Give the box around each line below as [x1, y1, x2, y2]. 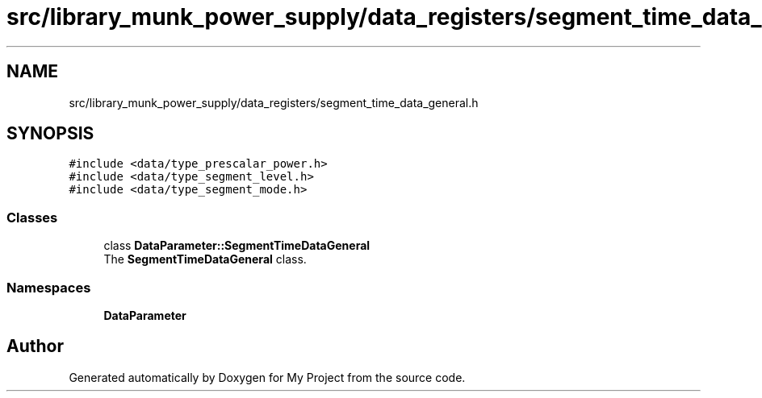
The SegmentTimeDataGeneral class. [103, 252, 307, 267]
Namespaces [6, 279, 91, 296]
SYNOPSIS [6, 123, 94, 144]
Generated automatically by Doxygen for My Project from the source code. [69, 370, 466, 384]
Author [6, 336, 64, 357]
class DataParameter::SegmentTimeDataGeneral [103, 238, 371, 253]
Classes [6, 209, 58, 226]
